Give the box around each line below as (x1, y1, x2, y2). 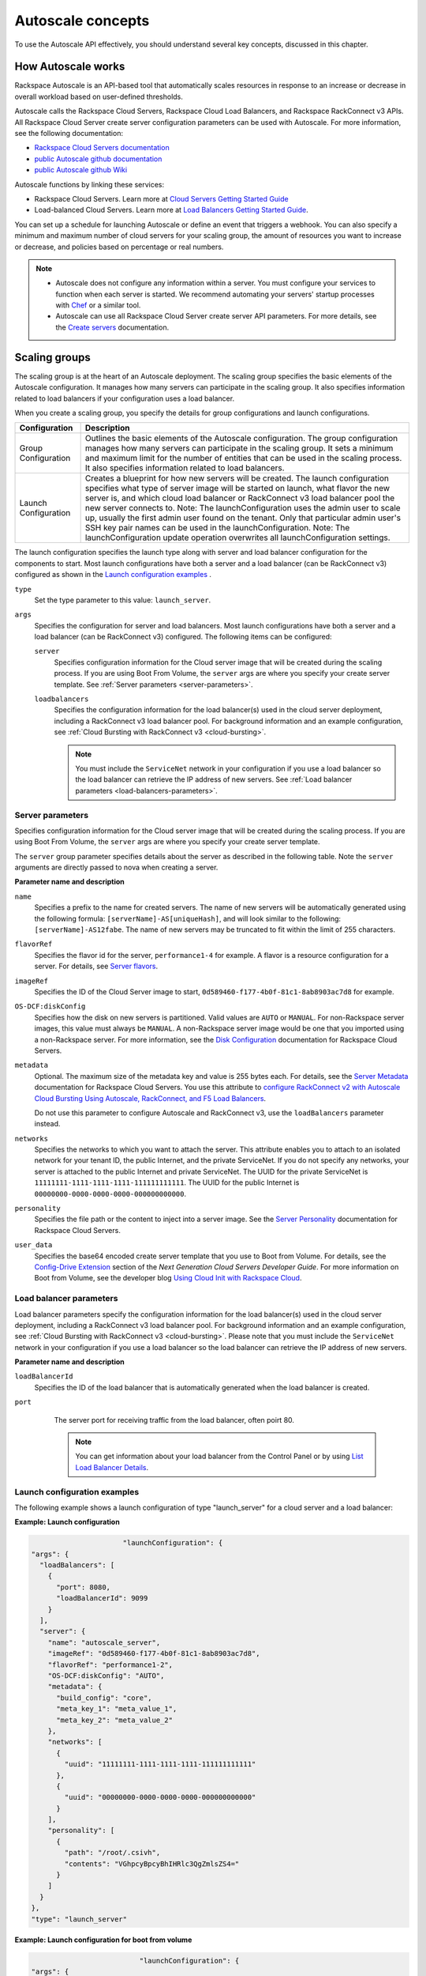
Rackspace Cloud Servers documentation (34, 143, 170, 153)
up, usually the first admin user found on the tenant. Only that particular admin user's (84, 512, 402, 523)
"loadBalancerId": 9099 (56, 1593, 148, 1603)
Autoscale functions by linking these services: (14, 179, 165, 189)
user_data (14, 1241, 53, 1250)
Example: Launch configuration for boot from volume (14, 1935, 192, 1944)
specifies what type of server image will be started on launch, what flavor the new (84, 483, 390, 494)
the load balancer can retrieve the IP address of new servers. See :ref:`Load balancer (75, 775, 353, 784)
